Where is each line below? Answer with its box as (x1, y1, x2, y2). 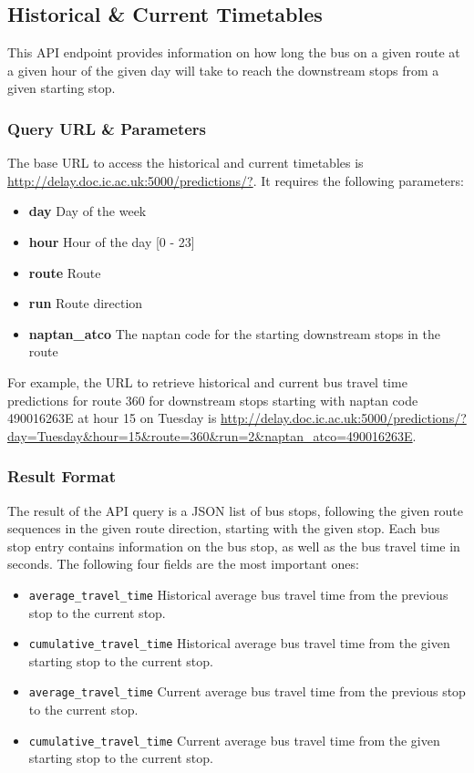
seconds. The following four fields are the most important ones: (7, 554, 359, 573)
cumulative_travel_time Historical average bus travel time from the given (28, 634, 450, 653)
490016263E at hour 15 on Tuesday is (7, 408, 217, 428)
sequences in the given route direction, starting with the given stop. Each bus (7, 519, 440, 538)
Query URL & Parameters (7, 117, 207, 139)
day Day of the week (28, 201, 147, 221)
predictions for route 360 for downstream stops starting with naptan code (7, 390, 418, 409)
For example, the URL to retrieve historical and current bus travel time (7, 372, 407, 391)
